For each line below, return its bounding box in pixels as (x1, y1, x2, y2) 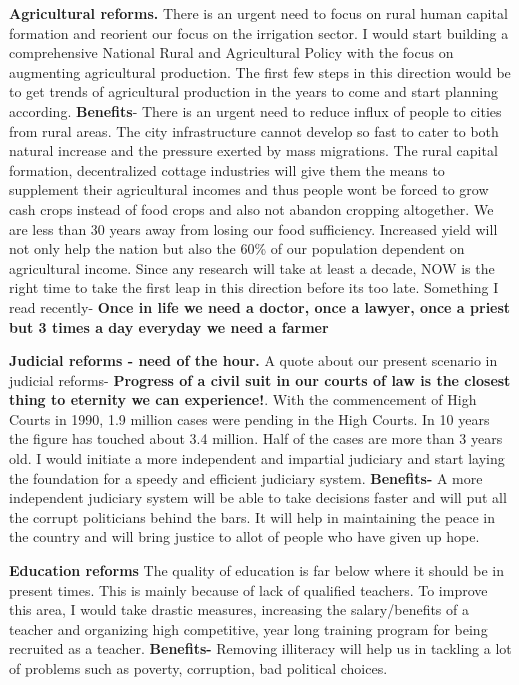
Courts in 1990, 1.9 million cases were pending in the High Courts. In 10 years (9, 408, 490, 429)
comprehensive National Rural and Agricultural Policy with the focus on (9, 42, 454, 63)
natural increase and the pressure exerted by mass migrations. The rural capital (9, 140, 498, 161)
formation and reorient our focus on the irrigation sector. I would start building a (9, 22, 509, 43)
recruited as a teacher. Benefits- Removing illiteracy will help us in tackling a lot (9, 638, 512, 659)
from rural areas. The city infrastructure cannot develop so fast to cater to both (9, 120, 499, 141)
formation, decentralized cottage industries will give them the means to (9, 159, 445, 180)
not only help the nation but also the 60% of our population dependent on (9, 238, 465, 259)
